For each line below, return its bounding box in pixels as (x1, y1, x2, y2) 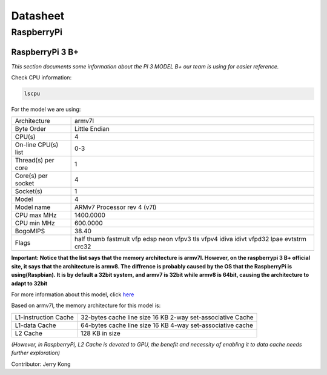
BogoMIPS (15, 227, 45, 236)
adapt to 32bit (11, 279, 48, 287)
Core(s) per (15, 171, 48, 180)
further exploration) (11, 349, 61, 357)
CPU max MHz (15, 211, 57, 219)
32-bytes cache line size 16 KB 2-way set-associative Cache (81, 313, 254, 321)
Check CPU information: (11, 74, 72, 81)
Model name (15, 203, 51, 211)
